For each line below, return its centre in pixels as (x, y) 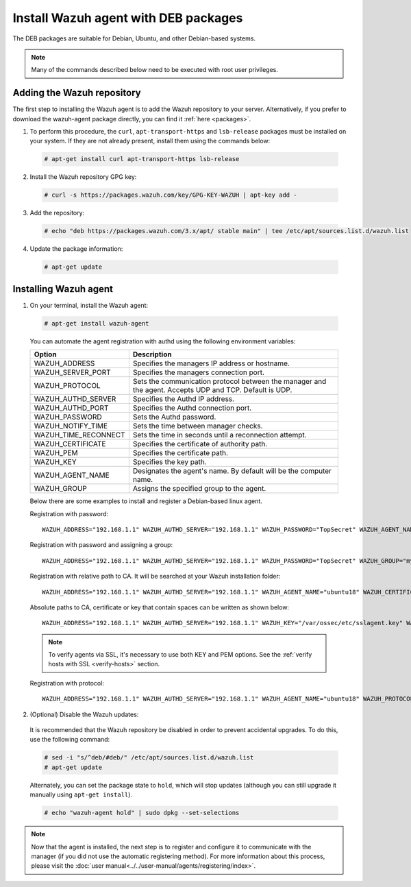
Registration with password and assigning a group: (101, 545)
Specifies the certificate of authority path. (200, 444)
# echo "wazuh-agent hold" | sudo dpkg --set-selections (142, 813)
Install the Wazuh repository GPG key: (83, 177)
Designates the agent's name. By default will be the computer (232, 471)
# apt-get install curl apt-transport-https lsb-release (142, 159)
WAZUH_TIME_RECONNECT (79, 435)
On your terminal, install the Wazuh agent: (89, 305)
